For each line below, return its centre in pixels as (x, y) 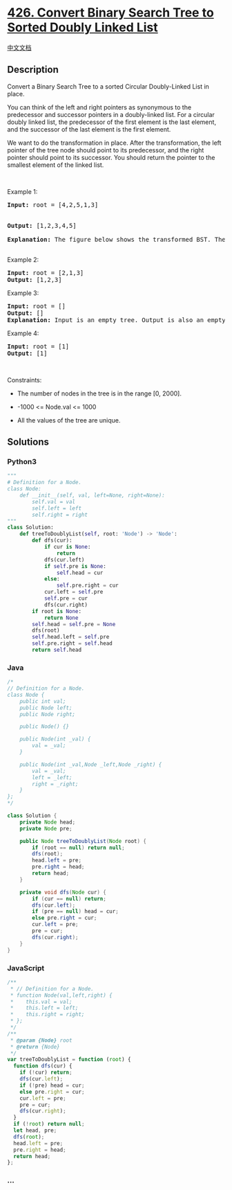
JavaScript (26, 968)
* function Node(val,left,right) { (61, 995)
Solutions (28, 442)
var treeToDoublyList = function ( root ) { (69, 1060)
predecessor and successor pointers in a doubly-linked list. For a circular (111, 114)
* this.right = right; (47, 1015)
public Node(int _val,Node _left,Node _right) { (91, 764)
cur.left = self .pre (74, 592)
